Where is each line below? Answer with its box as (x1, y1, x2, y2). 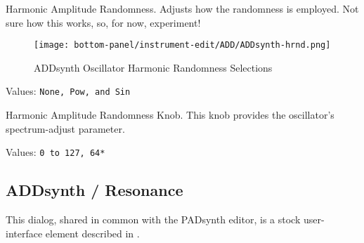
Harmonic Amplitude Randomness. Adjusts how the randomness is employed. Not (6, 1, 359, 15)
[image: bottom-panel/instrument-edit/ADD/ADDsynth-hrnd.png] (34, 40, 331, 51)
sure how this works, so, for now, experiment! (6, 15, 201, 29)
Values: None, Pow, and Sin (6, 84, 131, 98)
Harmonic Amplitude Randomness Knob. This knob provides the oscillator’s (6, 107, 334, 122)
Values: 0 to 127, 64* (6, 145, 105, 159)
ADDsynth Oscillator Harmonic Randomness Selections (34, 60, 273, 74)
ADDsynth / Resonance (6, 179, 183, 201)
